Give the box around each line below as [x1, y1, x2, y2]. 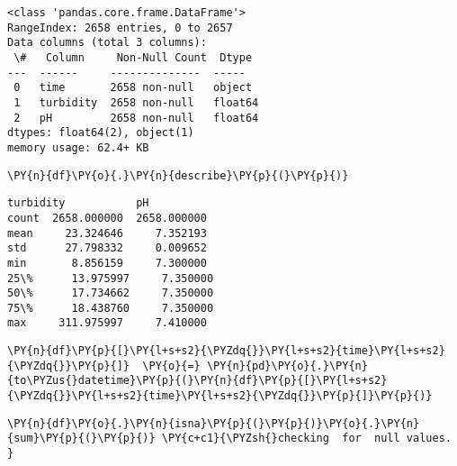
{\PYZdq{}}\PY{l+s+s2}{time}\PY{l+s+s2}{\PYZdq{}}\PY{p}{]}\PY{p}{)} [7, 389, 433, 403]
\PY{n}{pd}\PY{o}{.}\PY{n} [206, 359, 368, 372]
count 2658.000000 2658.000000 [7, 211, 207, 224]
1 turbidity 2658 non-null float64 [13, 96, 259, 109]
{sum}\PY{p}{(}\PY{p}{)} [7, 432, 156, 445]
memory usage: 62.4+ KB [7, 141, 149, 154]
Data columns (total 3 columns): [7, 36, 207, 50]
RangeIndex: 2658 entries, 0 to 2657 [7, 21, 233, 34]
